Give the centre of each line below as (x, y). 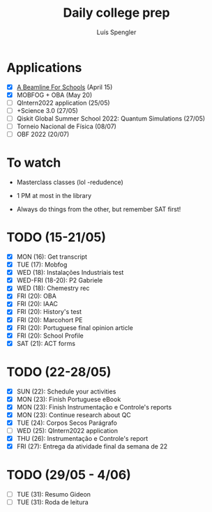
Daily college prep (116, 13)
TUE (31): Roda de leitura (52, 502)
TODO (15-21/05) (56, 238)
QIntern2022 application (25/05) (63, 103)
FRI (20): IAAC (37, 304)
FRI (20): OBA (36, 296)
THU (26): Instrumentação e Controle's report (82, 439)
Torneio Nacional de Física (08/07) (66, 126)
